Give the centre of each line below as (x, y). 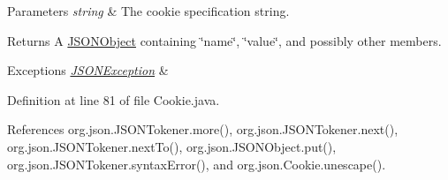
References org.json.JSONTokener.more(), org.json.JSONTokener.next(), (203, 129)
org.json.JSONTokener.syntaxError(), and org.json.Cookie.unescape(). (197, 164)
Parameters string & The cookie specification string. (148, 11)
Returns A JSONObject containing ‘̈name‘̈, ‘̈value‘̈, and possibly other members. (224, 40)
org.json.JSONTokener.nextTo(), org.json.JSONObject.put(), (172, 146)
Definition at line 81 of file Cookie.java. (114, 99)
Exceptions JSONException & (88, 70)
